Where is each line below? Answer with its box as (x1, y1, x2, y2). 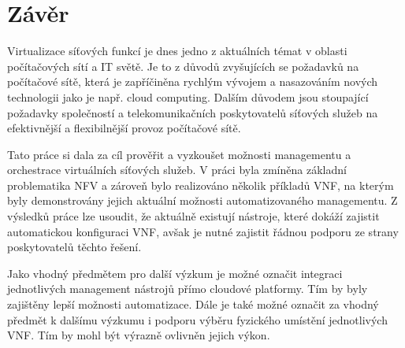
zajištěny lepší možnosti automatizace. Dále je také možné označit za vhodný (7, 296, 379, 313)
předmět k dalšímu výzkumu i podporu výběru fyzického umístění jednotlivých (7, 311, 388, 328)
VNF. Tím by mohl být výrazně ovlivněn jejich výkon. (7, 327, 270, 343)
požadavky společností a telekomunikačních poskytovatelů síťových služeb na (7, 104, 378, 120)
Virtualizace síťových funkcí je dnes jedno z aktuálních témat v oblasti (7, 43, 347, 59)
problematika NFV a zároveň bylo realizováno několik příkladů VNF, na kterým (7, 176, 394, 193)
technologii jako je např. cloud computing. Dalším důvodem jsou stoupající (7, 88, 369, 105)
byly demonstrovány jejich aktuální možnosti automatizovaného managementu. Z (7, 192, 398, 209)
